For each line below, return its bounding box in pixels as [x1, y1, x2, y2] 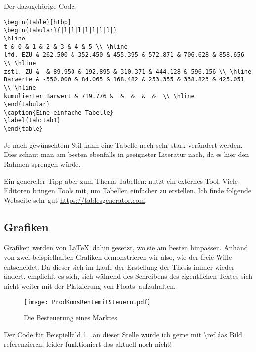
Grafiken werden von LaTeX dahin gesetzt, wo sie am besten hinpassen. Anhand [4, 242, 248, 252]
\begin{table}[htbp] [4, 18, 72, 26]
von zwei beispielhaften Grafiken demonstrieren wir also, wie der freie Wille [4, 252, 232, 262]
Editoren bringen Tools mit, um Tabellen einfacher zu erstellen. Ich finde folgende [4, 185, 252, 196]
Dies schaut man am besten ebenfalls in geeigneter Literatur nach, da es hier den [4, 149, 249, 159]
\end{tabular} [4, 101, 50, 108]
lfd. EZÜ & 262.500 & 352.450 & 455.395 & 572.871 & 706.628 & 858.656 [4, 51, 244, 59]
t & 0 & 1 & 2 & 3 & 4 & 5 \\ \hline [4, 43, 128, 50]
